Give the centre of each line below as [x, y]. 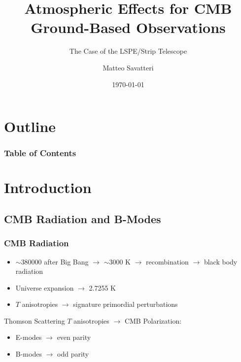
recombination [167, 261]
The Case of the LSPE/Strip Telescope [128, 51]
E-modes [29, 337]
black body [221, 261]
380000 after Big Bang [55, 261]
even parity [74, 337]
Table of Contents [40, 153]
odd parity [73, 354]
